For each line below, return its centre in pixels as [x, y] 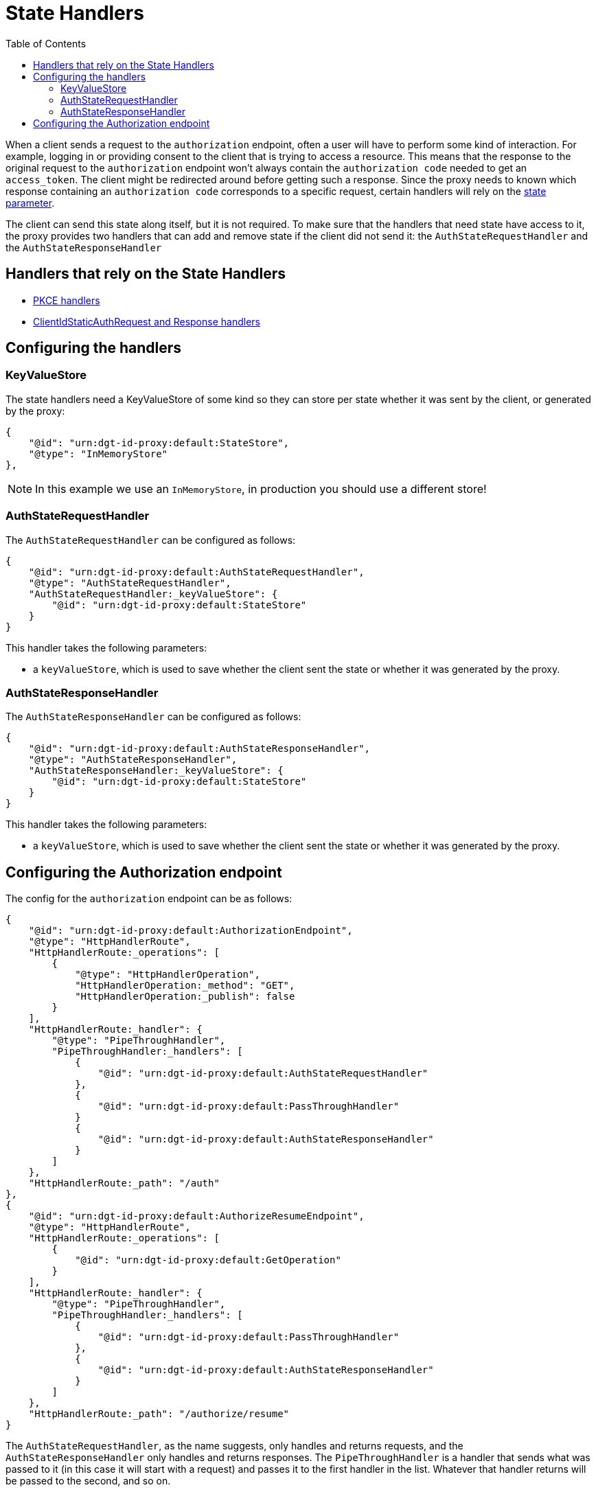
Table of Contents [46, 43]
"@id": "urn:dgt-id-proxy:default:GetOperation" [208, 1260]
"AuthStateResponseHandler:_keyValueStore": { [156, 771]
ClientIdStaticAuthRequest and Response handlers [147, 321]
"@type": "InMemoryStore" [98, 454]
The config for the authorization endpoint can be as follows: [149, 899]
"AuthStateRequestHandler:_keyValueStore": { [153, 594]
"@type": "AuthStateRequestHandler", [130, 583]
